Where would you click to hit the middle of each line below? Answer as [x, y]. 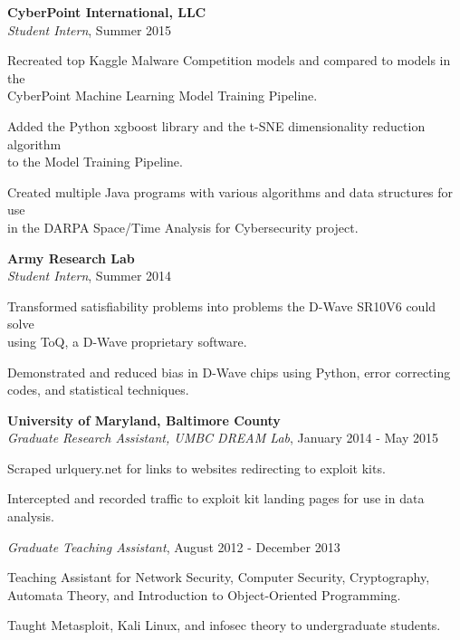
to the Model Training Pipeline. [95, 162]
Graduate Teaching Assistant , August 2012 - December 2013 [174, 546]
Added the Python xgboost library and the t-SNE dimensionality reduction [216, 125]
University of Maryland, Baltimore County [144, 420]
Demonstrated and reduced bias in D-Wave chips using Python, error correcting [229, 372]
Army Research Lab [71, 258]
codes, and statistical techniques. [98, 390]
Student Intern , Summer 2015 [90, 29]
